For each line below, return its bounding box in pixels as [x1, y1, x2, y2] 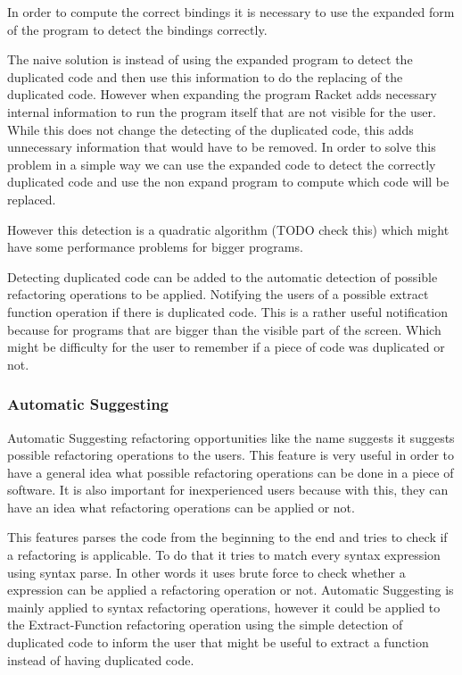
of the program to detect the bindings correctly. [7, 20, 268, 38]
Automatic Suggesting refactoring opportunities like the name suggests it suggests [7, 428, 455, 446]
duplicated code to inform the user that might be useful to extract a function [7, 633, 429, 652]
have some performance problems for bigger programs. [7, 237, 303, 256]
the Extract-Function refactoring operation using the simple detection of [7, 615, 403, 634]
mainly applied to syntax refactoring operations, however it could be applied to [7, 597, 441, 616]
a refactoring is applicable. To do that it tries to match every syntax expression [7, 546, 441, 564]
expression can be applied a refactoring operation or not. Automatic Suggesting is [7, 580, 454, 599]
